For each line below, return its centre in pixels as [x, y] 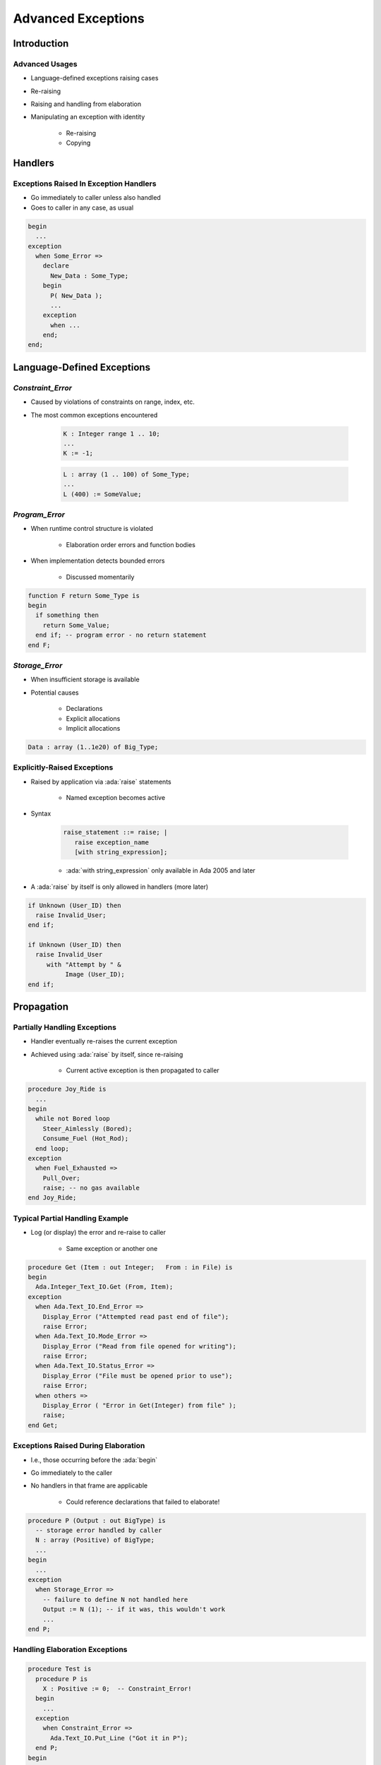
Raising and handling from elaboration [86, 104]
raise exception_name [112, 842]
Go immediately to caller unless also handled [96, 198]
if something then [67, 615]
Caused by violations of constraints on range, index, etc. [113, 402]
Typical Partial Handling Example [71, 1218]
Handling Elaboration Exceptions [70, 1650]
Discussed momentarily [100, 577]
